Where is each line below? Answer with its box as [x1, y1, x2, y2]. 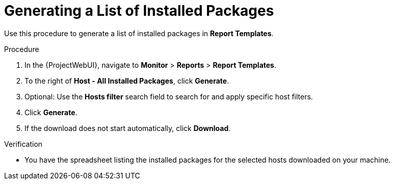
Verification [4, 139, 43, 148]
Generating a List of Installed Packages [4, 2, 274, 19]
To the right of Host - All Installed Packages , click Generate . [24, 76, 229, 85]
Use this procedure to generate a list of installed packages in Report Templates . [4, 29, 274, 38]
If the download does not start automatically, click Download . [24, 123, 231, 133]
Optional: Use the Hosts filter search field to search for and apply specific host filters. [24, 92, 313, 101]
